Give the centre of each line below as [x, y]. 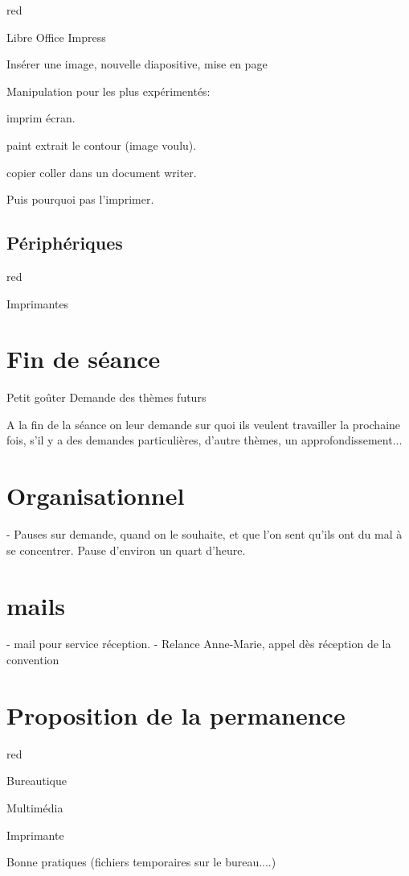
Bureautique [37, 781]
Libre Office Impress [56, 37]
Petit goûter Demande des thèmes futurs [106, 397]
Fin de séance [84, 359]
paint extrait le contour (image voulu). [102, 145]
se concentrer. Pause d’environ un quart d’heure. [126, 550]
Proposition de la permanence [176, 715]
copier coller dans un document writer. [102, 172]
